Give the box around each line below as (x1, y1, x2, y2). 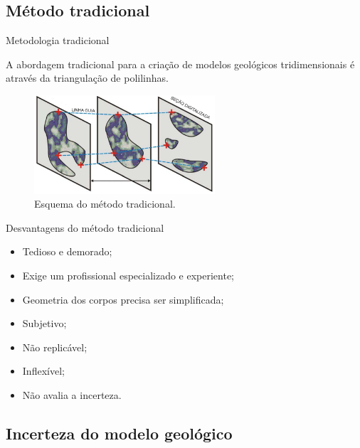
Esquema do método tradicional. (34, 196, 176, 211)
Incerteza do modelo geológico (6, 422, 233, 444)
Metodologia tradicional (6, 33, 110, 48)
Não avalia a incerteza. (22, 387, 122, 402)
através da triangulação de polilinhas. (6, 70, 169, 85)
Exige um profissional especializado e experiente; (22, 268, 235, 282)
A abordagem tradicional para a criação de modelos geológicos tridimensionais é (6, 56, 355, 71)
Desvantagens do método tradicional (6, 220, 164, 235)
